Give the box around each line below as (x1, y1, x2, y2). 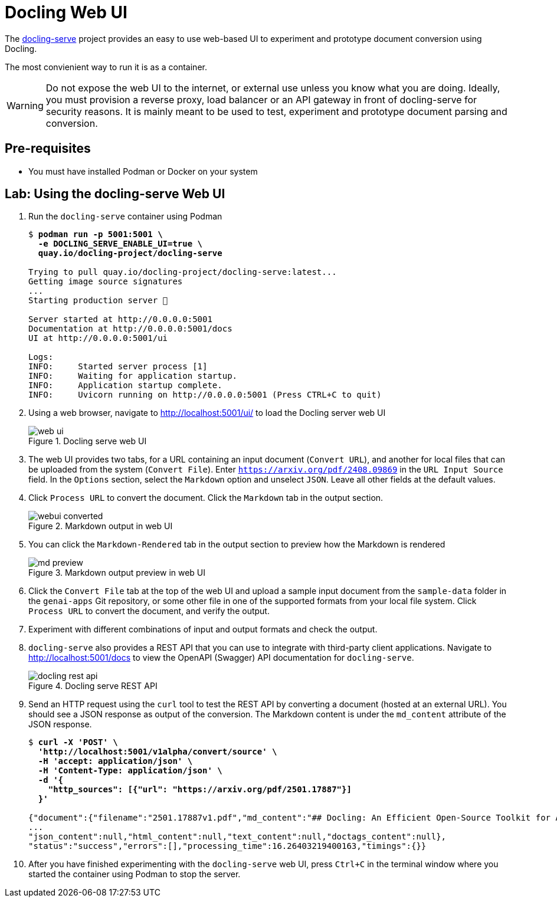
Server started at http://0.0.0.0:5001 (28, 314, 212, 324)
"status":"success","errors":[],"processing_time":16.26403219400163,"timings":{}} (28, 841, 427, 851)
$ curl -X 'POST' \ (28, 737, 118, 747)
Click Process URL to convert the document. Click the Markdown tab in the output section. (28, 493, 384, 503)
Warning (6, 99, 44, 111)
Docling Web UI (5, 2, 127, 22)
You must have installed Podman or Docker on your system (28, 166, 258, 176)
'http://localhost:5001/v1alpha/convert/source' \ (38, 747, 277, 757)
